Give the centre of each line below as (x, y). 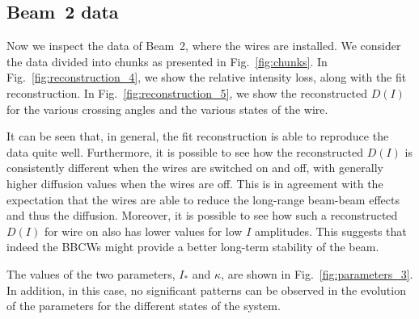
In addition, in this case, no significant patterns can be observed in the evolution (206, 290)
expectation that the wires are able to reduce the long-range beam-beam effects (203, 199)
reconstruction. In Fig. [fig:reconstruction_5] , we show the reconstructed (187, 92)
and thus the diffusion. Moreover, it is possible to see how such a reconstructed (202, 215)
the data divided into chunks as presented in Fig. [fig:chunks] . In (167, 61)
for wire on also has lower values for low (143, 231)
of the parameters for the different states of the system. (144, 306)
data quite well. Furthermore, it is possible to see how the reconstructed (185, 151)
